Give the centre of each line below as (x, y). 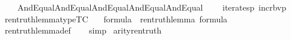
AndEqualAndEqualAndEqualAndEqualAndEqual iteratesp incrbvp (152, 7)
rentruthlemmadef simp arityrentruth (83, 30)
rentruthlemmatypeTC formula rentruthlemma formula (116, 19)
